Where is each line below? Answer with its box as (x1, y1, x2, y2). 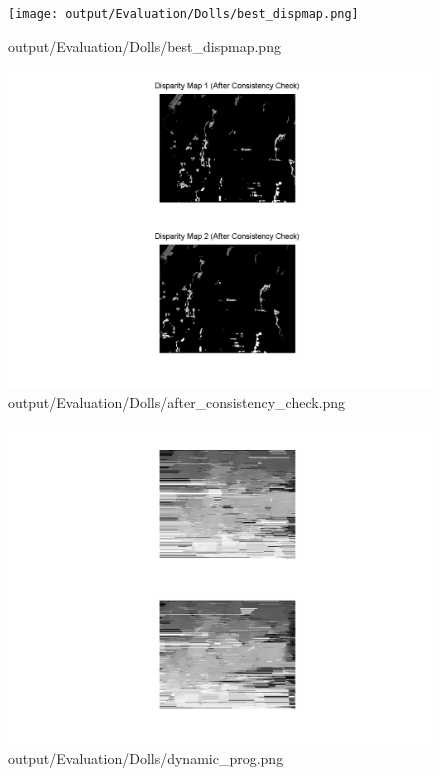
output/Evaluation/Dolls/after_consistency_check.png (8, 391, 346, 412)
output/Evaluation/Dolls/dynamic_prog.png (8, 748, 284, 769)
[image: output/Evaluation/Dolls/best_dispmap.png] (8, 7, 359, 21)
